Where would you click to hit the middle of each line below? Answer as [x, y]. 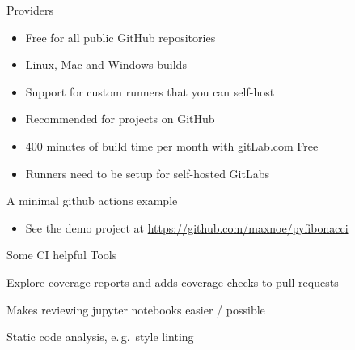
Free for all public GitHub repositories [120, 37]
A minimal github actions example [92, 201]
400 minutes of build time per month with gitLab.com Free [172, 145]
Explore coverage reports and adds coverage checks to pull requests [173, 282]
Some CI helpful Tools [62, 255]
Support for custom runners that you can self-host [150, 91]
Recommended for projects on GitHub [120, 119]
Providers [30, 10]
